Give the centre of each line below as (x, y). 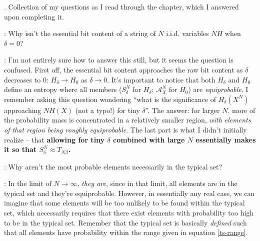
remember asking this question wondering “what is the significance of (110, 99)
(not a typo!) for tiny (107, 110)
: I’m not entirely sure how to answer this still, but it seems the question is (119, 60)
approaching (23, 110)
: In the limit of (28, 183)
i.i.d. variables (187, 33)
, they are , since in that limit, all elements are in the (157, 183)
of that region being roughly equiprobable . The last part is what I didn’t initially (125, 129)
